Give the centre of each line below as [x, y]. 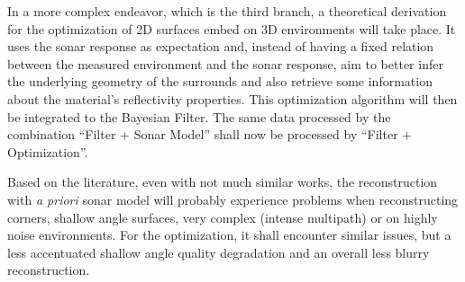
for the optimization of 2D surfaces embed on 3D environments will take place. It [232, 28]
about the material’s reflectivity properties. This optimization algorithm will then [232, 98]
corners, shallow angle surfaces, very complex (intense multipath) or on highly [223, 217]
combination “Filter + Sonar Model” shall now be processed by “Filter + [210, 134]
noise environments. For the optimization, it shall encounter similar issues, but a [229, 235]
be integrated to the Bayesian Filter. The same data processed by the [199, 116]
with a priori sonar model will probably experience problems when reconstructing [233, 199]
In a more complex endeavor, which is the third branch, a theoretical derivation [227, 11]
